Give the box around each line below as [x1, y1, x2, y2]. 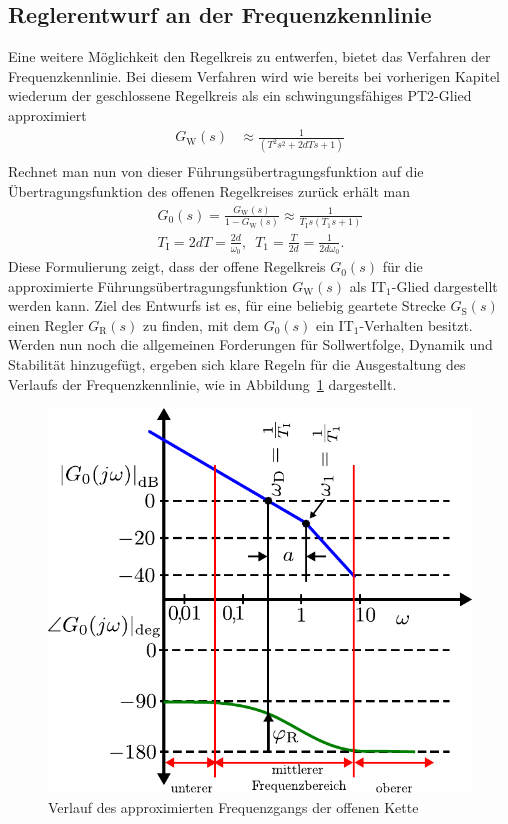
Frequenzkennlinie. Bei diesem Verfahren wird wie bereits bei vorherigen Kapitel [8, 65, 500, 86]
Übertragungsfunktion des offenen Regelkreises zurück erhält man [8, 181, 411, 202]
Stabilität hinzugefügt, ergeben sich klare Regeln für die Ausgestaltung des [8, 354, 466, 375]
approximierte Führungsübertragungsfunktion [8, 275, 288, 296]
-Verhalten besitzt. [359, 314, 473, 335]
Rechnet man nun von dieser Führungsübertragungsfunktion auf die [8, 161, 424, 182]
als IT [349, 275, 387, 296]
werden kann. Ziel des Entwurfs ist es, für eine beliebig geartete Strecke [8, 295, 446, 316]
